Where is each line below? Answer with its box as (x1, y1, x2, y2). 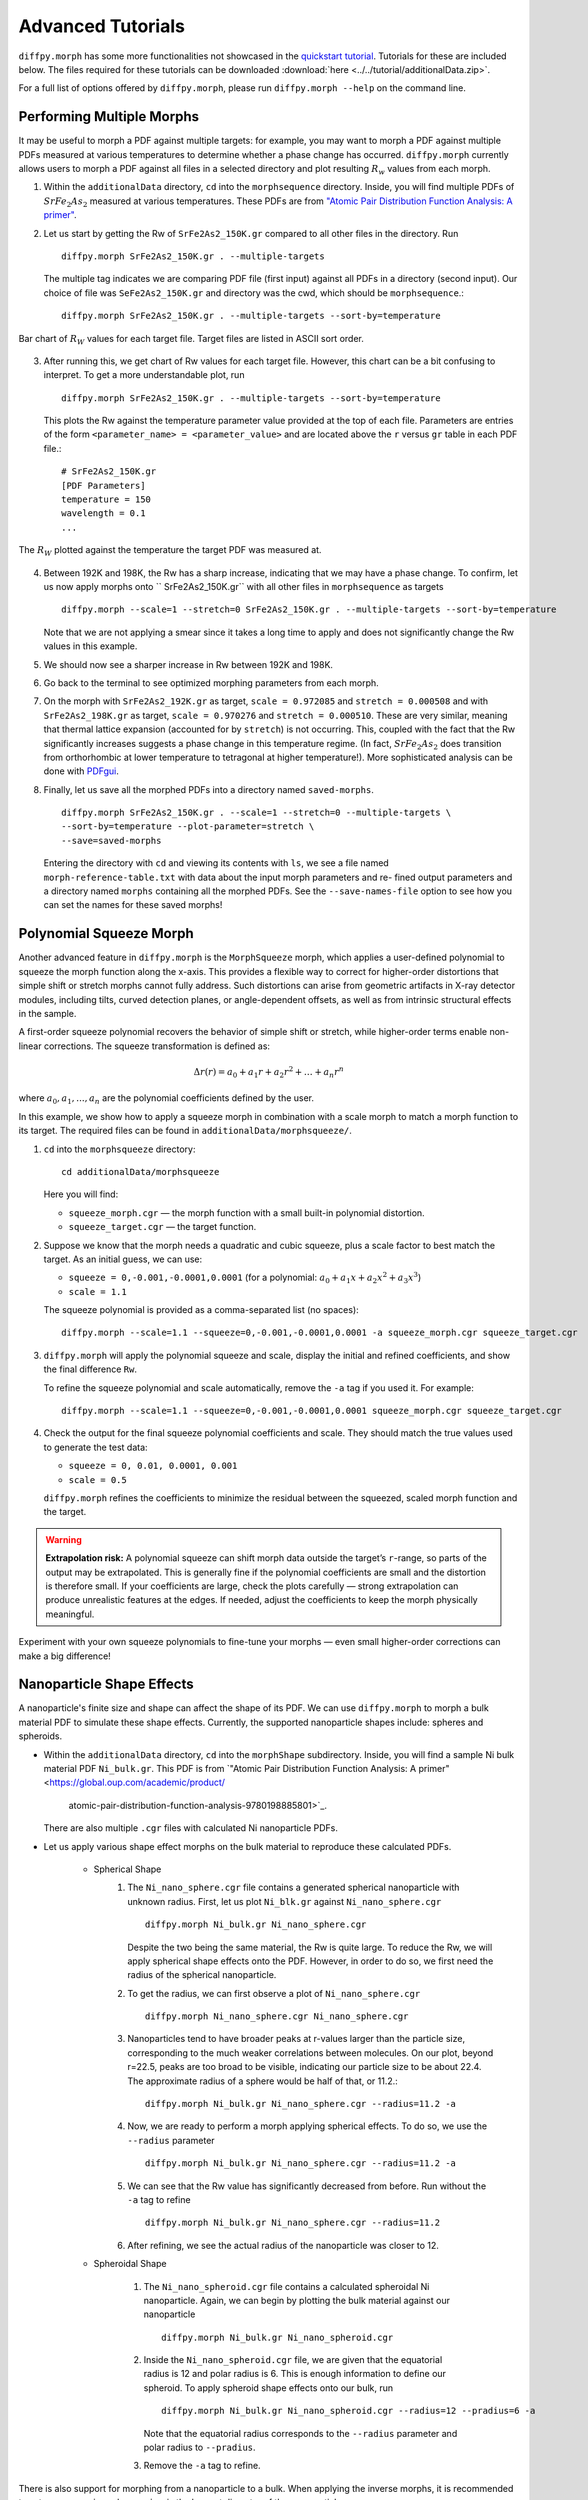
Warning (45, 1533, 82, 1545)
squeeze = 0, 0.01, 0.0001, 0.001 (68, 1460, 238, 1472)
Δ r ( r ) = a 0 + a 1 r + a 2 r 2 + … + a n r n (193, 1065, 344, 1080)
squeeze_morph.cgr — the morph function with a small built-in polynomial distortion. (68, 1206, 425, 1219)
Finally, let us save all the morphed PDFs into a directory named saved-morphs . (43, 783, 374, 795)
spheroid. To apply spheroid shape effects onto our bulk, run (143, 2381, 394, 2394)
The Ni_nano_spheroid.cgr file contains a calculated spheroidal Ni (143, 2280, 430, 2292)
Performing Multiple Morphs (18, 108, 200, 125)
